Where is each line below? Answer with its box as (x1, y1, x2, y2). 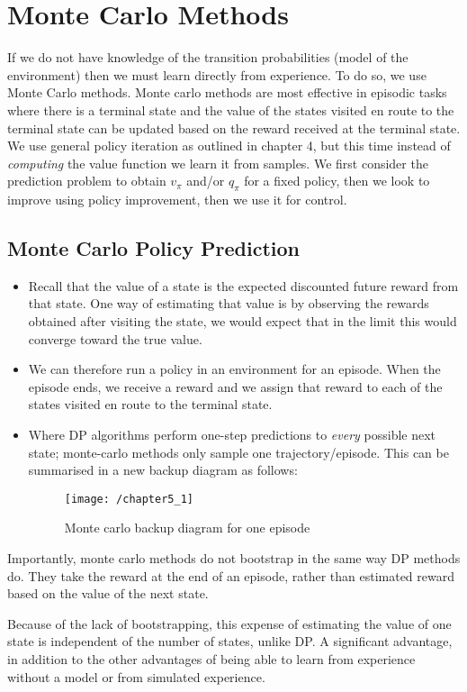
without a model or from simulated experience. (7, 667, 265, 686)
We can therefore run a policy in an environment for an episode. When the (28, 360, 441, 378)
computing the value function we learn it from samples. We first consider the (7, 153, 428, 172)
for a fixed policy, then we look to (244, 171, 430, 190)
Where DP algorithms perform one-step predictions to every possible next (28, 425, 436, 444)
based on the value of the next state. (7, 584, 209, 603)
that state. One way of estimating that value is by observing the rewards (28, 294, 429, 313)
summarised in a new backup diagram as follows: (28, 460, 298, 479)
